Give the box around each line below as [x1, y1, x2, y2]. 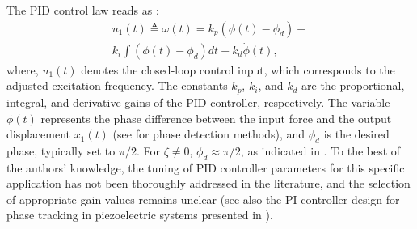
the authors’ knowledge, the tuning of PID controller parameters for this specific [6, 159, 405, 176]
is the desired [323, 125, 390, 142]
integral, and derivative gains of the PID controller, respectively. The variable [6, 93, 390, 110]
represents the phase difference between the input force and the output [40, 109, 392, 126]
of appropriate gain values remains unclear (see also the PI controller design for [6, 190, 400, 207]
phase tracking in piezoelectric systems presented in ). [6, 206, 273, 223]
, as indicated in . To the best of [240, 142, 401, 159]
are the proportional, [301, 77, 405, 94]
